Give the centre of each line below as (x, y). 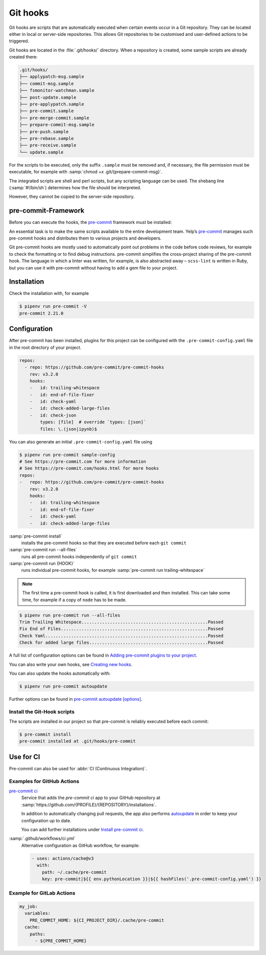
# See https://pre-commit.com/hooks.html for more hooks (89, 468)
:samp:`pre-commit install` (36, 536)
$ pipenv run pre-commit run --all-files (70, 615)
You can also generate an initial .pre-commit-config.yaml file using (81, 441)
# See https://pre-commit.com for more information (83, 461)
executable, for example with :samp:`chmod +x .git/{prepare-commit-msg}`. (86, 172)
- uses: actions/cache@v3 (63, 858)
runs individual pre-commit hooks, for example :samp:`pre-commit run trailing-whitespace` (113, 570)
